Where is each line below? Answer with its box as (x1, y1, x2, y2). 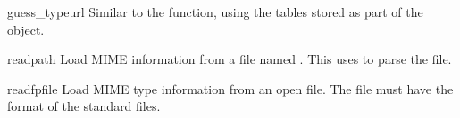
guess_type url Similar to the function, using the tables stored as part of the (7, 3, 423, 20)
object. (7, 20, 45, 38)
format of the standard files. (7, 97, 161, 115)
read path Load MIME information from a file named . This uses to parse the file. (7, 50, 452, 68)
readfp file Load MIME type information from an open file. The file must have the (7, 79, 454, 98)
